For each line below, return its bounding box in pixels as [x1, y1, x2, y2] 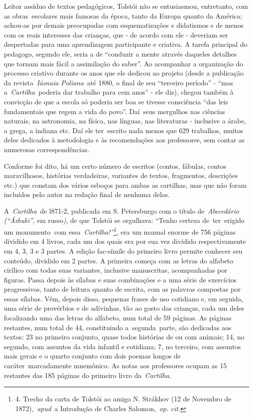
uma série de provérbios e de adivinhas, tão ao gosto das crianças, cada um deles [4, 303, 244, 313]
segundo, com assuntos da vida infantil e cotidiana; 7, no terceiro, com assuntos [4, 341, 241, 351]
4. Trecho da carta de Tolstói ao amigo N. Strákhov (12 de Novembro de [15, 394, 232, 404]
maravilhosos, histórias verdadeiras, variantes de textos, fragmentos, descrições [4, 170, 238, 180]
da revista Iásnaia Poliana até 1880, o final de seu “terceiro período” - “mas [4, 77, 233, 87]
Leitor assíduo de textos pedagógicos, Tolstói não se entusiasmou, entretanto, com [4, 1, 248, 11]
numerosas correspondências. [4, 144, 90, 154]
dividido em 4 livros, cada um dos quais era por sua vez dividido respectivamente [4, 236, 246, 246]
